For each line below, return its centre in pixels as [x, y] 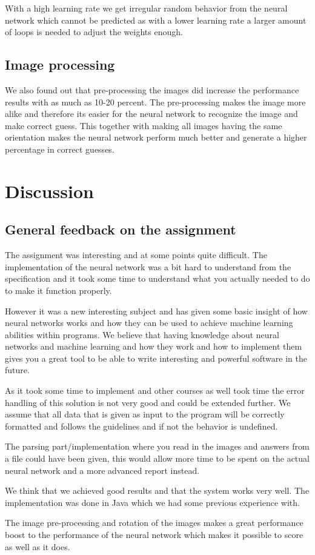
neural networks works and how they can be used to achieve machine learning [149, 323]
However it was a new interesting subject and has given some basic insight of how [156, 311]
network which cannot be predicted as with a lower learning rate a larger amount [156, 20]
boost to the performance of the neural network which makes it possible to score [154, 534]
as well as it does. [38, 546]
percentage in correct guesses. [60, 149]
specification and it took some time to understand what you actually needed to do [157, 278]
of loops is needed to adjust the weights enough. [94, 32]
